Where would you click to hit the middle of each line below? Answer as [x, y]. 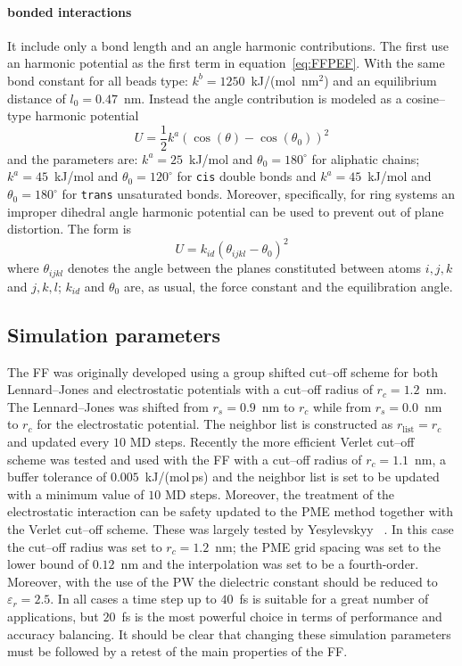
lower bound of [48, 564]
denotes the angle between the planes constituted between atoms [244, 268]
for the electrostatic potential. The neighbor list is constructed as [215, 424]
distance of [37, 98]
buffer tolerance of [57, 477]
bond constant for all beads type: [98, 80]
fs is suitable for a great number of [334, 599]
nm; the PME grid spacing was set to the [328, 546]
